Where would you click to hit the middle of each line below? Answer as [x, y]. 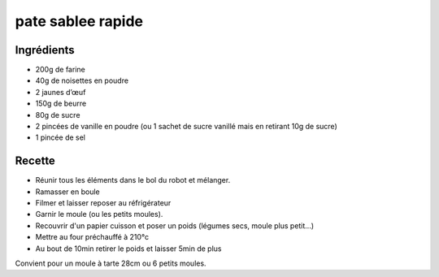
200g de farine [60, 70]
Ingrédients [45, 50]
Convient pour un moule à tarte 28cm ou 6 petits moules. [111, 263]
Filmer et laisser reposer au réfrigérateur [103, 203]
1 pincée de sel [60, 137]
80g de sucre [58, 115]
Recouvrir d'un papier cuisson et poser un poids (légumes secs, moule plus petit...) [175, 225]
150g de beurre [61, 104]
